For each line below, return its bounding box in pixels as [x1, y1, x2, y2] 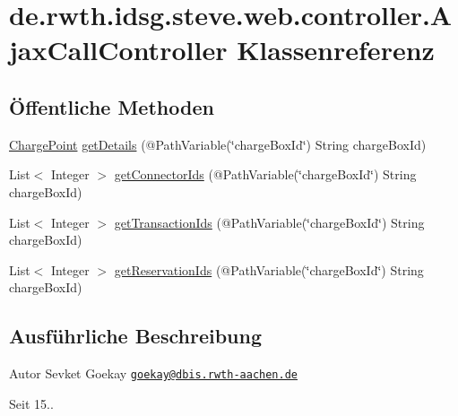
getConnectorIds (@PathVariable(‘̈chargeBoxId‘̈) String [114, 165, 417, 184]
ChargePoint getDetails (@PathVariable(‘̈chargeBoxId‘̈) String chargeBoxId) [9, 134, 427, 153]
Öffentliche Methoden [9, 92, 214, 120]
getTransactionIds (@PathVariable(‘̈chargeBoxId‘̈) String [114, 212, 425, 231]
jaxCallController [9, 31, 228, 68]
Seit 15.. [9, 394, 54, 412]
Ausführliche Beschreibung [9, 322, 262, 350]
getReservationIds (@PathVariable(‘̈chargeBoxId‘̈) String [114, 260, 424, 279]
